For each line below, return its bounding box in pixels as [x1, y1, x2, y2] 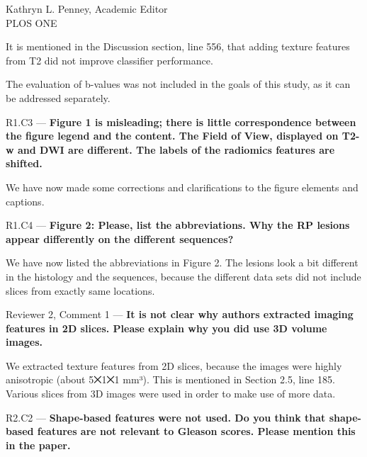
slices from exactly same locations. [6, 283, 155, 298]
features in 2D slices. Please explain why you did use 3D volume [6, 320, 327, 335]
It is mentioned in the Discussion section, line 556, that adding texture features [6, 39, 350, 54]
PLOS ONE [6, 15, 57, 30]
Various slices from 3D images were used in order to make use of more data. [6, 386, 336, 401]
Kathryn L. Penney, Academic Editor [6, 1, 168, 16]
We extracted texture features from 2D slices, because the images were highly [6, 358, 342, 373]
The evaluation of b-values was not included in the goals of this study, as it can [6, 77, 351, 91]
